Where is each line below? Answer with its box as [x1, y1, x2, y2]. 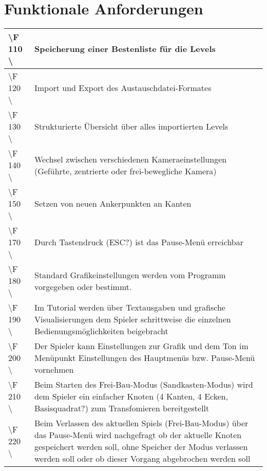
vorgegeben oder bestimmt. [34, 280, 132, 293]
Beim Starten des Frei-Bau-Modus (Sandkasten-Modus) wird [34, 378, 253, 391]
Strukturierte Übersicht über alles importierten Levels [34, 120, 228, 133]
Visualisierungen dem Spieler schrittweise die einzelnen [34, 313, 231, 325]
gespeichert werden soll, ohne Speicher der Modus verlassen [34, 441, 248, 453]
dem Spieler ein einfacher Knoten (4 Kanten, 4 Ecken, [34, 390, 228, 403]
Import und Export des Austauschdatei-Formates [34, 82, 212, 94]
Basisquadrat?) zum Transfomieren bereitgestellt [34, 402, 209, 414]
